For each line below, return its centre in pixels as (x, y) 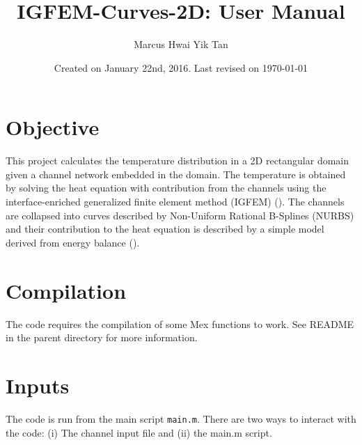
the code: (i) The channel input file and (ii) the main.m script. (139, 432)
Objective (53, 127)
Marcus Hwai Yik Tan (181, 44)
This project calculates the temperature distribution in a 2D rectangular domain (178, 161)
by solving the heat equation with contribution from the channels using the (166, 188)
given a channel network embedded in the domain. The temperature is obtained (176, 174)
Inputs (38, 385)
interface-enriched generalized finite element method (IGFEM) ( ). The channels (175, 202)
